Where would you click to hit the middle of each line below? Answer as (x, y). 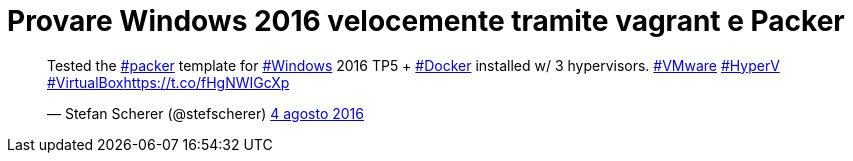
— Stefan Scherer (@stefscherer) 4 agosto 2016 (205, 113)
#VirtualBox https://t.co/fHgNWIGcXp (168, 82)
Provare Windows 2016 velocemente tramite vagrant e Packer (426, 21)
